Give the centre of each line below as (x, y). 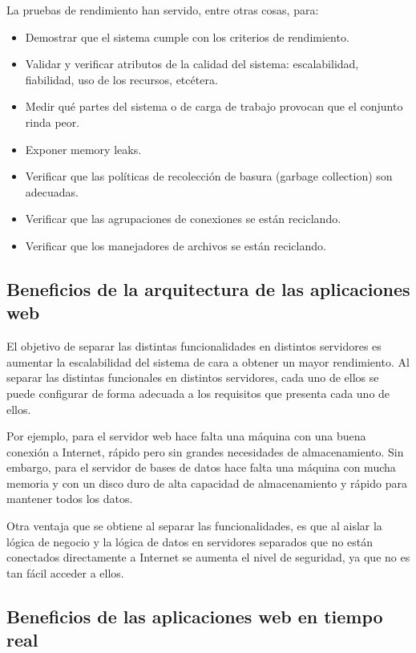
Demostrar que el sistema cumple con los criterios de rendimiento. (187, 37)
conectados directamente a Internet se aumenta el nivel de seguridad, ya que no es (208, 557)
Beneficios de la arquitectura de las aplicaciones (208, 288)
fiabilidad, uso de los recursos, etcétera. (121, 79)
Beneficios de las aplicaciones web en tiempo (195, 616)
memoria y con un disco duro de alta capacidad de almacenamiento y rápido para (207, 483)
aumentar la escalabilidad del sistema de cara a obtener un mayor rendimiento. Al (208, 361)
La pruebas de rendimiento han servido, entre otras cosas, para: (163, 10)
